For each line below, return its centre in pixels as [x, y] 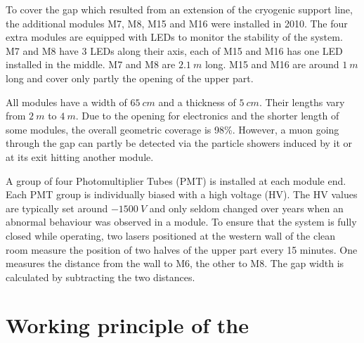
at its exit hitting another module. [80, 156]
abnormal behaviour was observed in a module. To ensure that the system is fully [181, 222]
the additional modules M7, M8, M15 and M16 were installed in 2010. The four [177, 23]
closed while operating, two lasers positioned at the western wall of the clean [171, 235]
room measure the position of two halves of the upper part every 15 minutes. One [182, 249]
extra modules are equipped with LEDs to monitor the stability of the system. [174, 37]
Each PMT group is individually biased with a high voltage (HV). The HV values [182, 194]
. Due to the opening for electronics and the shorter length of [207, 116]
